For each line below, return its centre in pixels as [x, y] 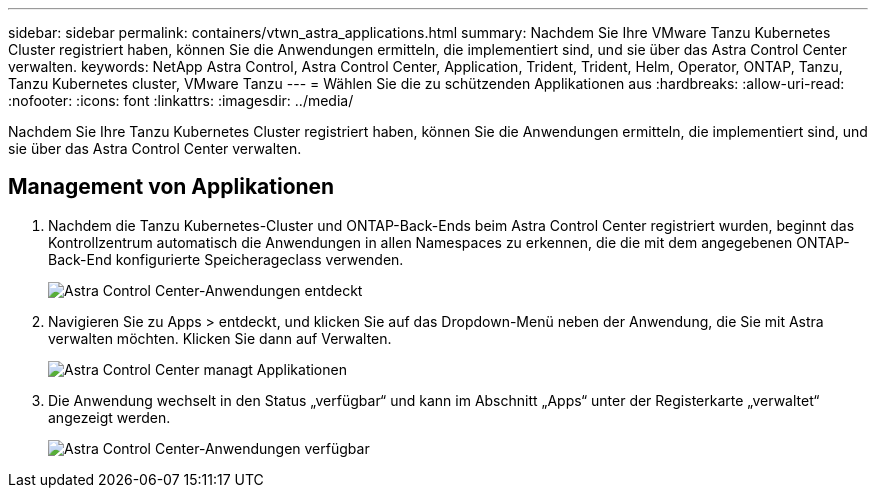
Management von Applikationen [171, 187]
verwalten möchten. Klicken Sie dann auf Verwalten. [220, 338]
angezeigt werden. [109, 417]
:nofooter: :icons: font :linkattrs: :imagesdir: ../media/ [181, 100]
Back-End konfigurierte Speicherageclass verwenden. [226, 259]
